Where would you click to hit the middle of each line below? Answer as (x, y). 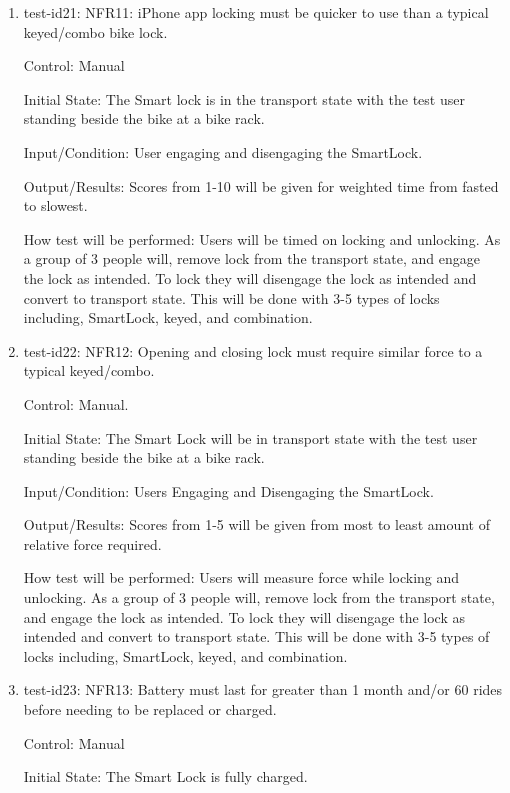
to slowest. (55, 205)
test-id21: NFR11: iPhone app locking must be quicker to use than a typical (256, 12)
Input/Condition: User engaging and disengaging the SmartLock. (223, 151)
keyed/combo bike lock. (95, 31)
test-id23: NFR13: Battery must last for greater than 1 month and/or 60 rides (263, 689)
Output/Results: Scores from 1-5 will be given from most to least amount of (256, 524)
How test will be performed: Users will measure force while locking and (241, 577)
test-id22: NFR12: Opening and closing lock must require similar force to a (253, 350)
